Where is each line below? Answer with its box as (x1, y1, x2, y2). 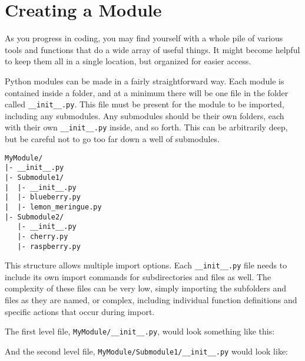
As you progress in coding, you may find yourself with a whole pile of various (5, 32, 283, 44)
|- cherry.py (17, 232, 68, 241)
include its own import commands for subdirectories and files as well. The (5, 270, 271, 283)
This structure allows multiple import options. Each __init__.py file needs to (5, 259, 287, 271)
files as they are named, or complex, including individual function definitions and (5, 294, 297, 306)
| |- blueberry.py (5, 193, 81, 202)
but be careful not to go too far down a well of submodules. (5, 133, 220, 145)
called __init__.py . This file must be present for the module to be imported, (5, 98, 284, 110)
